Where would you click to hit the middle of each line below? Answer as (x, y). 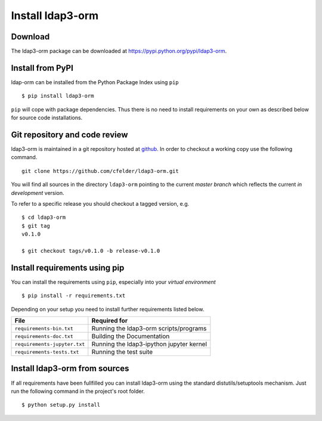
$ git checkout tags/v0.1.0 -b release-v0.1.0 (91, 251)
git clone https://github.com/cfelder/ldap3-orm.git (100, 171)
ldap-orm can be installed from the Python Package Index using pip (95, 82)
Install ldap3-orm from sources (70, 369)
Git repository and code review (69, 134)
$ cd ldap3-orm (44, 217)
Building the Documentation (131, 336)
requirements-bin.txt (44, 328)
